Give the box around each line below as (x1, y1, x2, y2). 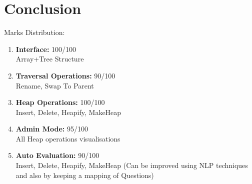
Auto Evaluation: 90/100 (15, 150, 99, 160)
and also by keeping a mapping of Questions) (15, 169, 154, 180)
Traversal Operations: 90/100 (15, 70, 115, 80)
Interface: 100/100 (15, 43, 76, 54)
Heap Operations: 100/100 (15, 97, 105, 107)
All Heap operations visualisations (15, 133, 120, 143)
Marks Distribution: (4, 27, 65, 37)
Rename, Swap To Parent (15, 80, 94, 90)
